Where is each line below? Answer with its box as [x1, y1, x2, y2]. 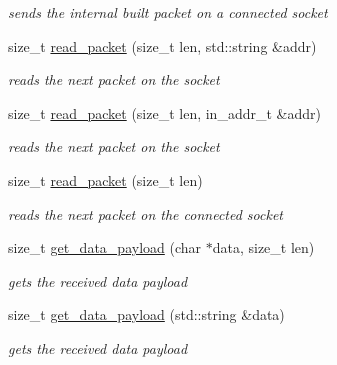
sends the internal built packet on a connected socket [8, 2, 328, 22]
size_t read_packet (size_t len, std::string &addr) [8, 35, 317, 56]
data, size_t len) [212, 237, 315, 258]
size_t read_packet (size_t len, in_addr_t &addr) [8, 102, 321, 123]
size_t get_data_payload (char [8, 237, 202, 258]
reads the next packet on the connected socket [8, 203, 284, 224]
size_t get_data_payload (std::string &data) [8, 304, 285, 325]
